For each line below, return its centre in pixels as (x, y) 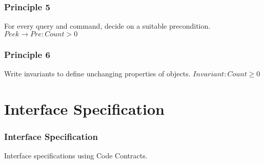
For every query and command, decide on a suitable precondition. (107, 26)
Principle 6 (27, 54)
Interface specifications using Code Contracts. (76, 156)
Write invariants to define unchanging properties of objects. (97, 74)
